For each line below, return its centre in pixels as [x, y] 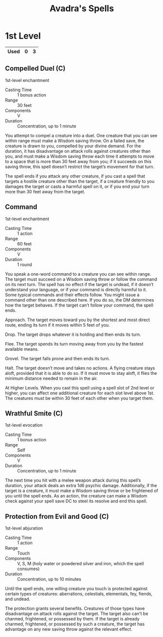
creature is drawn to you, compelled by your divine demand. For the [73, 146]
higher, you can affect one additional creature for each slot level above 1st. [80, 393]
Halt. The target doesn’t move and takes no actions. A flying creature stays [80, 368]
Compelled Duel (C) [35, 69]
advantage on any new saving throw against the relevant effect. [69, 629]
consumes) [28, 569]
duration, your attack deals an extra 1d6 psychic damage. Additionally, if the [81, 486]
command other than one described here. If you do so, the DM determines [80, 300]
